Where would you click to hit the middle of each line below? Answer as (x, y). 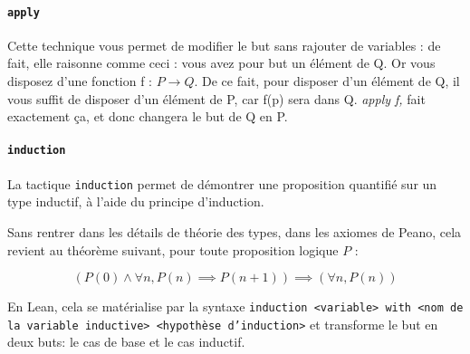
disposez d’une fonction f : (80, 81)
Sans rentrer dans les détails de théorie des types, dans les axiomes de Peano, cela (235, 231)
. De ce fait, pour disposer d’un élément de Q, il (327, 81)
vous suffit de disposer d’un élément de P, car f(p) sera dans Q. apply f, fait (216, 98)
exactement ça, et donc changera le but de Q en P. (148, 116)
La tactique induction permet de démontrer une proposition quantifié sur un (222, 183)
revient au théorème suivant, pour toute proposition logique (173, 249)
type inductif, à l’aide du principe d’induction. (136, 201)
